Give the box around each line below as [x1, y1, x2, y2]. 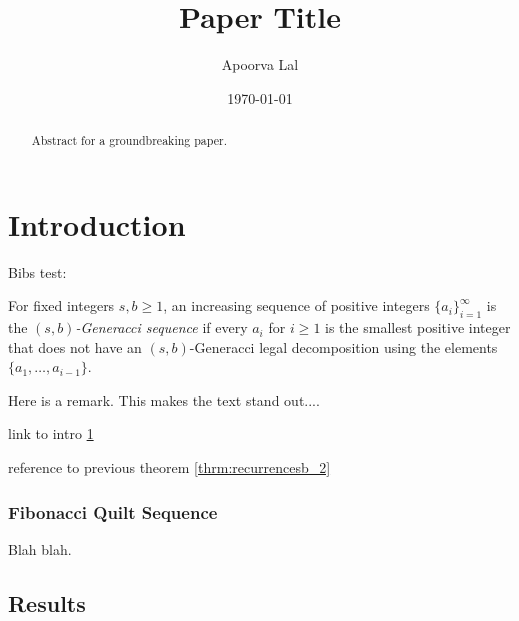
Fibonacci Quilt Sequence [8, 499, 218, 524]
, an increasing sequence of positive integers [163, 295, 430, 316]
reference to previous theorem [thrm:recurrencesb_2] [8, 457, 331, 478]
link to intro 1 [8, 423, 94, 444]
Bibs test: [8, 261, 67, 282]
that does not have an [8, 336, 142, 357]
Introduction [8, 203, 186, 244]
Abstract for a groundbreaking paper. [31, 132, 227, 149]
